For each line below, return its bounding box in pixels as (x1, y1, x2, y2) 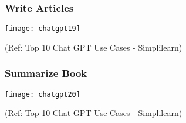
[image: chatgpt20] (5, 90, 80, 99)
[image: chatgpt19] (5, 24, 80, 33)
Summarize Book (5, 66, 87, 80)
